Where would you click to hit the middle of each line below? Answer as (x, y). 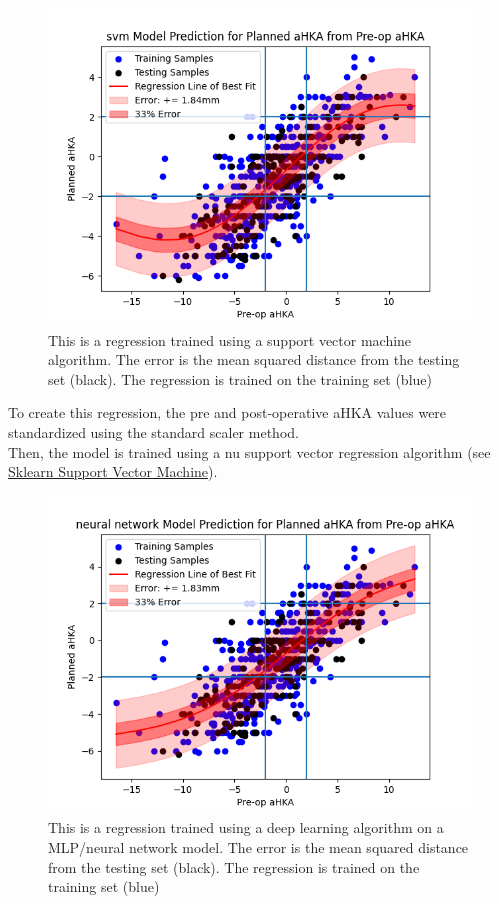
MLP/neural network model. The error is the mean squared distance (258, 846)
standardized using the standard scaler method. (153, 431)
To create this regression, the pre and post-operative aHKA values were (227, 412)
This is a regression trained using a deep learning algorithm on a (246, 827)
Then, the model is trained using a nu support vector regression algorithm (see (249, 451)
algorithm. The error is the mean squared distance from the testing (254, 359)
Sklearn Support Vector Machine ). (113, 471)
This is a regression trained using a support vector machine (230, 339)
